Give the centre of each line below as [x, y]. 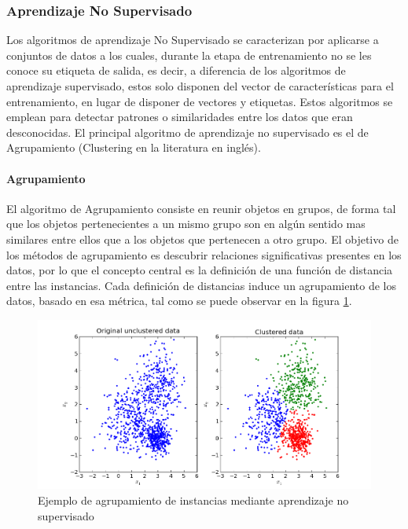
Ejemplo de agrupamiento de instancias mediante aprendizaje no [193, 500]
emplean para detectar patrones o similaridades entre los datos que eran [180, 117]
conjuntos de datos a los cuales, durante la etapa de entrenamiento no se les [189, 55]
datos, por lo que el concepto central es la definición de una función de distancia [200, 270]
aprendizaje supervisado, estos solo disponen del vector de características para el [200, 86]
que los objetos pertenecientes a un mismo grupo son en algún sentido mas [186, 224]
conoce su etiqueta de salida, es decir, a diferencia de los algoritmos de [176, 70]
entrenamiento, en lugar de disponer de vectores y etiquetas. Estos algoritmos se [200, 101]
